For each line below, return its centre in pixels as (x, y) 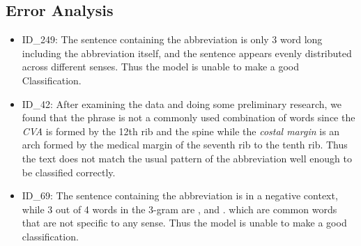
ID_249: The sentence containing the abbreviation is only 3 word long (172, 39)
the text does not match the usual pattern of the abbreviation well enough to (187, 158)
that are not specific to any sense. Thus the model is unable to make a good (184, 223)
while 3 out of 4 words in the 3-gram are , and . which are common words (179, 209)
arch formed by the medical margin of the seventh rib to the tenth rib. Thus (185, 145)
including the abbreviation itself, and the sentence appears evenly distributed (187, 53)
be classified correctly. (69, 172)
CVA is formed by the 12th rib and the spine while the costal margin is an (181, 131)
